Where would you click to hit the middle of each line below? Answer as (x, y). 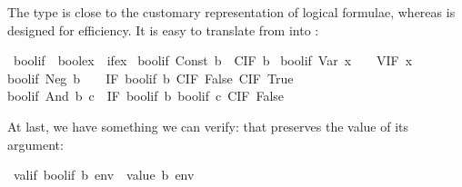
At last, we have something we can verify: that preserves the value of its (208, 126)
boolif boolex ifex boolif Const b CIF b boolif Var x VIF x (213, 60)
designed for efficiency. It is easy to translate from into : (163, 30)
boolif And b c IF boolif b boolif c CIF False (146, 96)
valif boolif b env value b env (104, 175)
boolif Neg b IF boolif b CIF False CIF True (151, 78)
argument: (35, 144)
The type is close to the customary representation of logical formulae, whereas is (231, 12)
